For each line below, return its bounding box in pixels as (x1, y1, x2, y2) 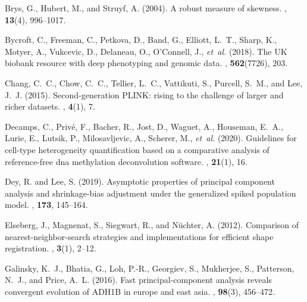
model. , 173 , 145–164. (5, 198, 88, 211)
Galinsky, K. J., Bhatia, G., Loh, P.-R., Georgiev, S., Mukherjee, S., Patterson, (5, 261, 295, 274)
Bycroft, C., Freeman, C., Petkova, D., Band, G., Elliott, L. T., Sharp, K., (5, 33, 277, 46)
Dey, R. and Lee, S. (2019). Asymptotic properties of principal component (5, 175, 275, 188)
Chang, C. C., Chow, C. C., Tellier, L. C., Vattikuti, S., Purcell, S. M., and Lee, (5, 76, 303, 89)
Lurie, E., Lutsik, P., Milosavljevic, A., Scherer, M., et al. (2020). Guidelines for (5, 132, 297, 144)
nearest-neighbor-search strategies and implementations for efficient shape (5, 230, 274, 242)
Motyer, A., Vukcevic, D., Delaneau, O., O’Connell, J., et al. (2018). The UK (5, 45, 287, 57)
